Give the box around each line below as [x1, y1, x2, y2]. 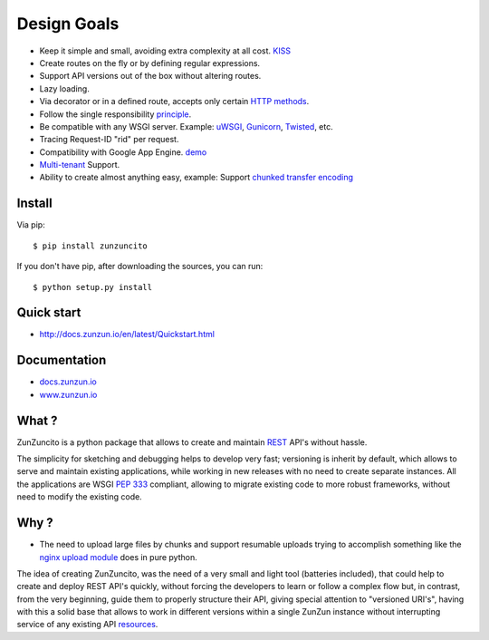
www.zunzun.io [39, 389, 98, 400]
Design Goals [16, 14, 120, 34]
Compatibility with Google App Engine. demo [39, 146, 207, 158]
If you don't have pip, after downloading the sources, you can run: [16, 261, 264, 272]
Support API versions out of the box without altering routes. [39, 71, 262, 82]
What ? [16, 412, 58, 428]
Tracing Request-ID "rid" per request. [39, 134, 179, 145]
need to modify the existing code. [16, 491, 142, 502]
